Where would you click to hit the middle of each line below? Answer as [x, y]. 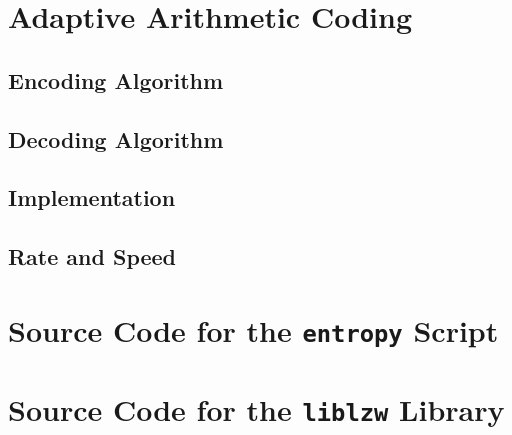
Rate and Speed [92, 256]
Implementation [92, 197]
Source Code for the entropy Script [253, 329]
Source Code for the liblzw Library [256, 409]
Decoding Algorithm [116, 138]
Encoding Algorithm [116, 79]
